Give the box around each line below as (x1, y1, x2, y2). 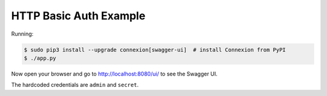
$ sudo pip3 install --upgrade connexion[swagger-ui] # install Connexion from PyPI (24, 46, 286, 53)
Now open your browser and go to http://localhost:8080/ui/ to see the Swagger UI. (11, 70, 218, 77)
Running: (11, 30, 34, 37)
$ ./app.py (24, 54, 56, 62)
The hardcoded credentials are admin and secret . (11, 82, 139, 89)
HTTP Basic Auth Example (11, 9, 145, 22)
